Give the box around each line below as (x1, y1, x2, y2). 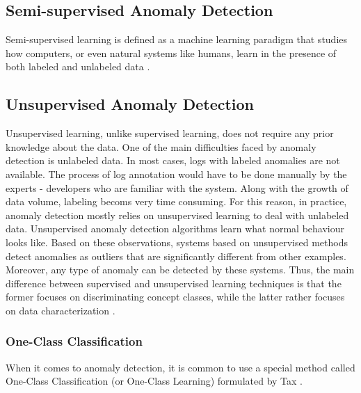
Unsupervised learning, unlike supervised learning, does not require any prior (6, 126, 334, 141)
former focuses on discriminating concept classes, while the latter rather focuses (6, 289, 345, 304)
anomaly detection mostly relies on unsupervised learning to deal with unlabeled (6, 207, 349, 222)
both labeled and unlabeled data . (6, 59, 150, 74)
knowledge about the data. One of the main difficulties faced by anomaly (6, 139, 316, 154)
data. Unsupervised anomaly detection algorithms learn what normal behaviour (6, 221, 344, 236)
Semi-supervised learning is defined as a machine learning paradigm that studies (6, 32, 348, 47)
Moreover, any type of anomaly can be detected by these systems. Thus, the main (6, 262, 355, 277)
